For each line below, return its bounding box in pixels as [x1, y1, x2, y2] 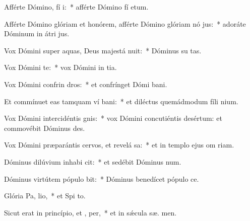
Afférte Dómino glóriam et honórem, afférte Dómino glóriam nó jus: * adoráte [4, 18, 246, 29]
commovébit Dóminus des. [4, 122, 85, 133]
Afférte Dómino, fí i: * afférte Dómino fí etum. [4, 2, 149, 12]
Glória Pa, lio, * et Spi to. [4, 190, 86, 201]
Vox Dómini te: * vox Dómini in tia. [4, 62, 117, 72]
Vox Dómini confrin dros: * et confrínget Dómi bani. [4, 79, 167, 89]
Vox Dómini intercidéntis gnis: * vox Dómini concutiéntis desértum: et [4, 113, 222, 123]
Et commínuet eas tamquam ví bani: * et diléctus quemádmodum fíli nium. [4, 96, 238, 106]
